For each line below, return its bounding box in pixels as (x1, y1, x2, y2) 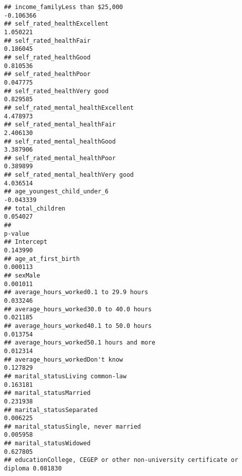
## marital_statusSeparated (4, 406, 98, 414)
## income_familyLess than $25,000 (4, 4, 123, 11)
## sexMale (4, 272, 40, 279)
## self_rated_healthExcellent (4, 20, 109, 28)
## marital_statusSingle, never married (4, 423, 141, 430)
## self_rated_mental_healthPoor (4, 154, 116, 162)
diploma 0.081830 (4, 465, 62, 472)
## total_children (4, 205, 65, 212)
